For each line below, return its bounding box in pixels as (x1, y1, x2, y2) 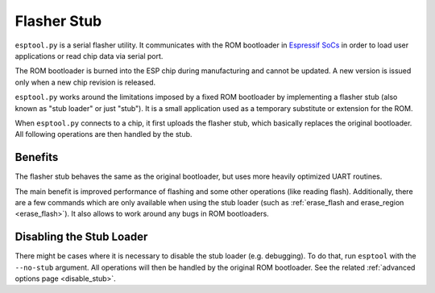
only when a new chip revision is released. (14, 77, 156, 87)
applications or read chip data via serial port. (14, 51, 164, 60)
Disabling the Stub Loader (14, 230, 148, 244)
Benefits (14, 151, 59, 164)
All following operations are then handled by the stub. (14, 130, 193, 139)
